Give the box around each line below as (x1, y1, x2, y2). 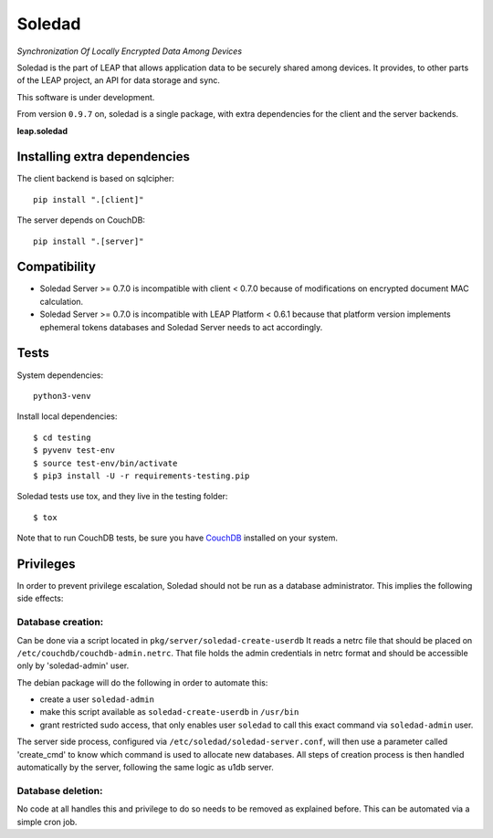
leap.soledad (16, 125, 68, 136)
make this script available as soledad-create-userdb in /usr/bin (39, 707, 299, 718)
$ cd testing (33, 432, 91, 443)
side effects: (16, 593, 64, 604)
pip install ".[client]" (33, 194, 144, 204)
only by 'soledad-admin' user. (16, 660, 130, 671)
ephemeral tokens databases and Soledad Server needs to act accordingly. (39, 321, 323, 332)
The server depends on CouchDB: (16, 215, 146, 225)
